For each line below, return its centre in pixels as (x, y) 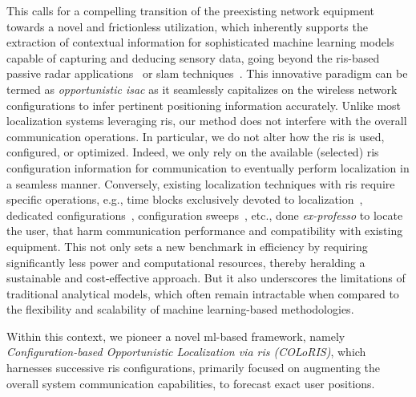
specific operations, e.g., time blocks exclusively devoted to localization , (185, 199)
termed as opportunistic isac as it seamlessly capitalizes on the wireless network (202, 89)
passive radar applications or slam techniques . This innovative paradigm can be (207, 73)
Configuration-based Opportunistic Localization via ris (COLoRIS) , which (186, 352)
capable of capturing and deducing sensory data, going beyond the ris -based (193, 57)
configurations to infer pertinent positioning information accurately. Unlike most (204, 105)
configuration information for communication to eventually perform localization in (208, 167)
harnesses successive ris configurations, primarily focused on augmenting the (194, 368)
